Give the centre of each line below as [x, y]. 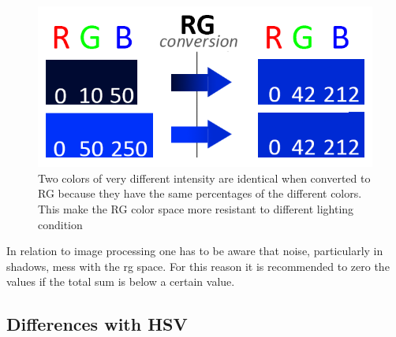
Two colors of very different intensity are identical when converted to [204, 178]
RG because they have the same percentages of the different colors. [200, 193]
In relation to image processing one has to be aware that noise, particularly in [195, 251]
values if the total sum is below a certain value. [121, 281]
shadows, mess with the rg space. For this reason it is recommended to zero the [198, 266]
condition [60, 224]
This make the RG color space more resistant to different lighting [196, 208]
